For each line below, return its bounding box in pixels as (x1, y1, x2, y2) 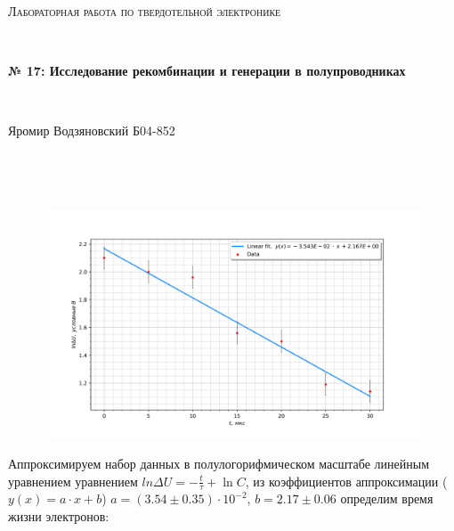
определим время (340, 489, 434, 508)
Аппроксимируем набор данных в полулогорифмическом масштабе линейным (8, 453, 429, 472)
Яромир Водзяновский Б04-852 (8, 121, 175, 140)
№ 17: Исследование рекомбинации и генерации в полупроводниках (8, 61, 406, 80)
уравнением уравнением (8, 471, 138, 490)
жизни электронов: (8, 507, 109, 525)
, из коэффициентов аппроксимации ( (245, 471, 448, 490)
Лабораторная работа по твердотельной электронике (8, 2, 281, 20)
